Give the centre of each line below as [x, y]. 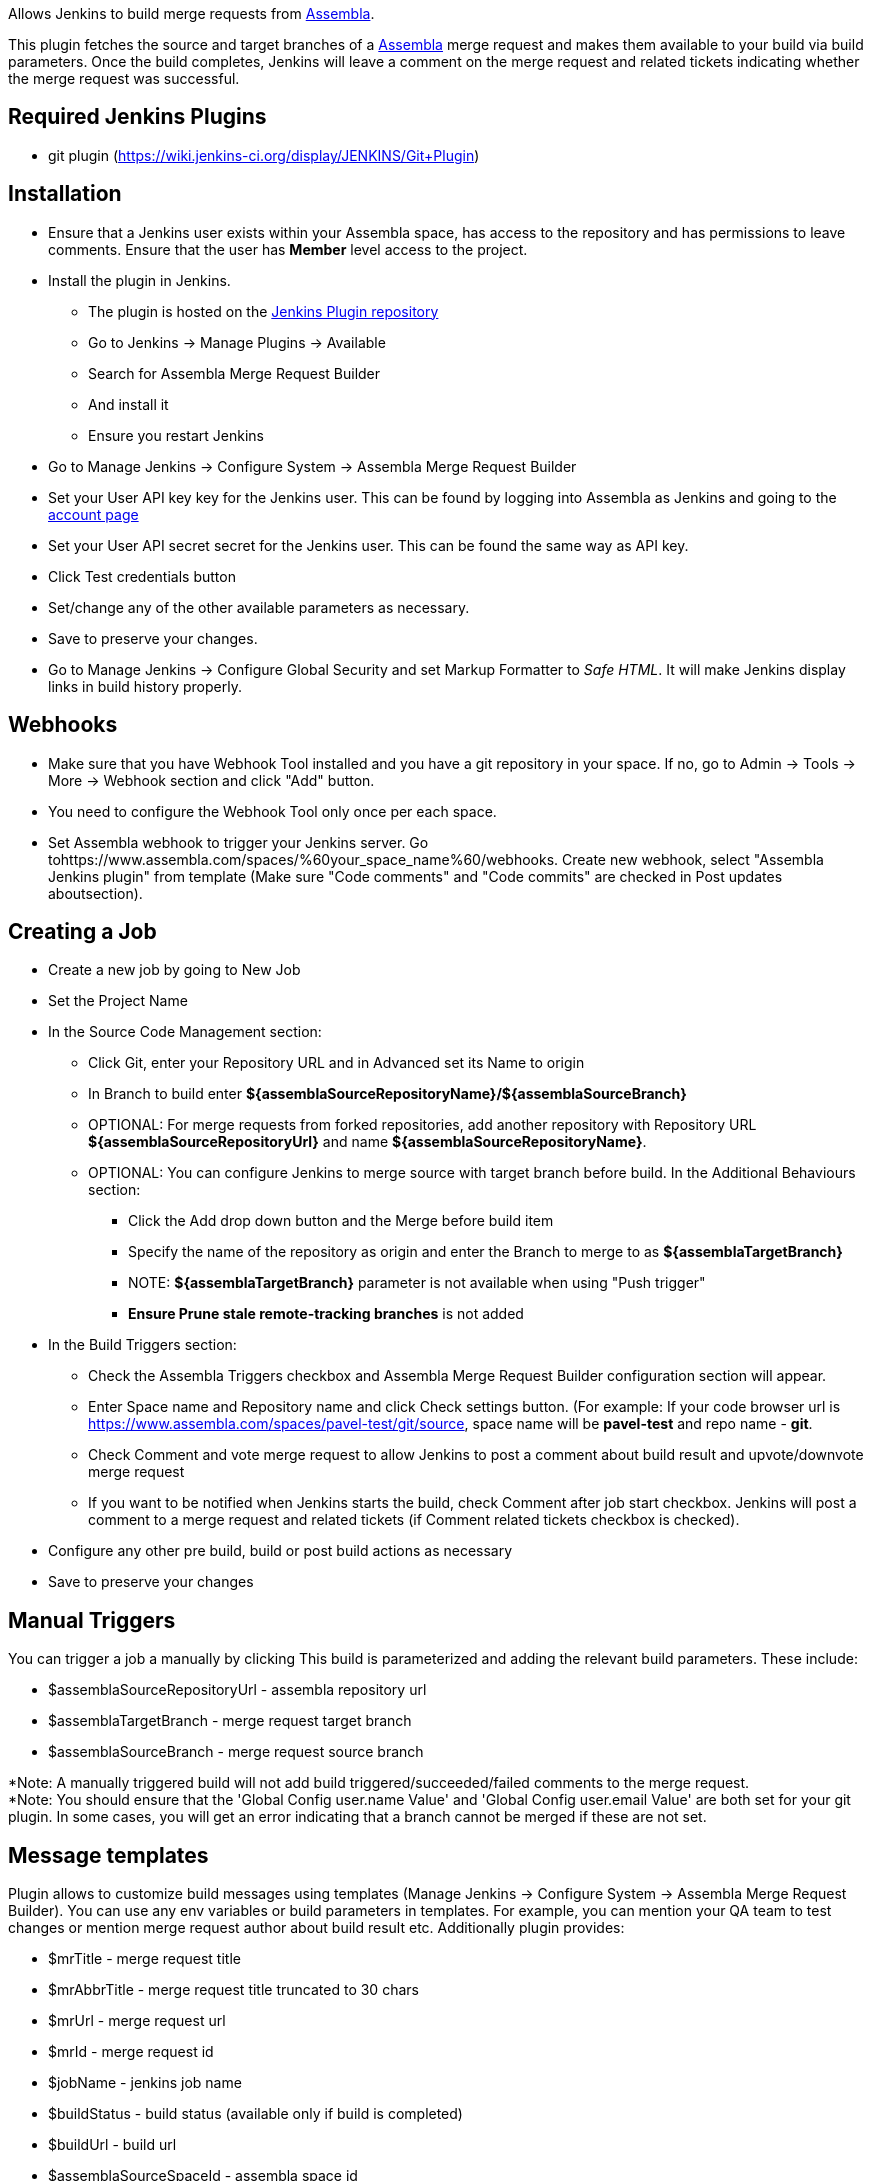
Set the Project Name [118, 1001]
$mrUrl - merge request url [137, 2021]
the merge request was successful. [124, 78]
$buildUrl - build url [112, 2145]
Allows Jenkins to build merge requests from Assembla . [191, 13]
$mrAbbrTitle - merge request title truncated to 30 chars [233, 1990]
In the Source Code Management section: [185, 1032]
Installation [65, 194]
